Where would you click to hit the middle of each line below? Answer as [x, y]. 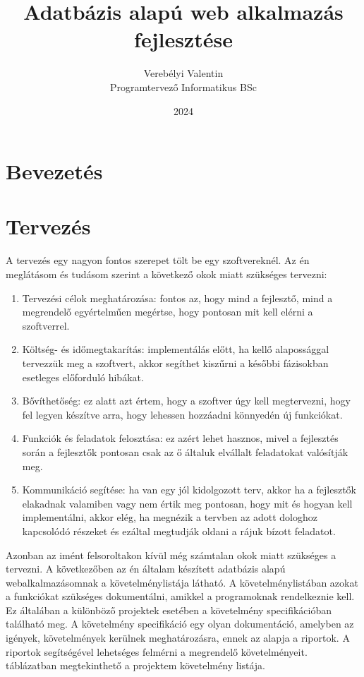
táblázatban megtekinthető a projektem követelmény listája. [136, 665]
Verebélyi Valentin [183, 73]
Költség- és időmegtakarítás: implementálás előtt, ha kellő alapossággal [176, 349]
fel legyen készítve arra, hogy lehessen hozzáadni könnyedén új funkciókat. [182, 414]
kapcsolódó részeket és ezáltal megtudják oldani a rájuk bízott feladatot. [179, 531]
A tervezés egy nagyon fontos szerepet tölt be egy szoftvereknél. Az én [158, 260]
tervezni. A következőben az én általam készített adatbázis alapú [146, 569]
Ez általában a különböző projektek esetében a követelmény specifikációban [169, 610]
